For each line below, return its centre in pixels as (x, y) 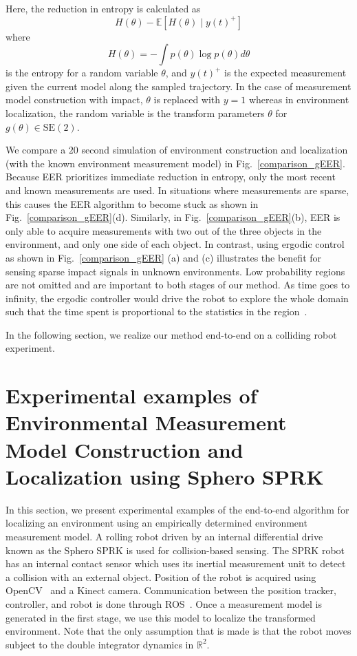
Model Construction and (125, 449)
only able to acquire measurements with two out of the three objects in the (164, 230)
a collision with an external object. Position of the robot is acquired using (161, 576)
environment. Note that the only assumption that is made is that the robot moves (178, 631)
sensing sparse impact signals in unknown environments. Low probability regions (175, 271)
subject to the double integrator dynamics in (100, 644)
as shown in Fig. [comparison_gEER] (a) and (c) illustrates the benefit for (164, 257)
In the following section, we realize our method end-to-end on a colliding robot (171, 334)
